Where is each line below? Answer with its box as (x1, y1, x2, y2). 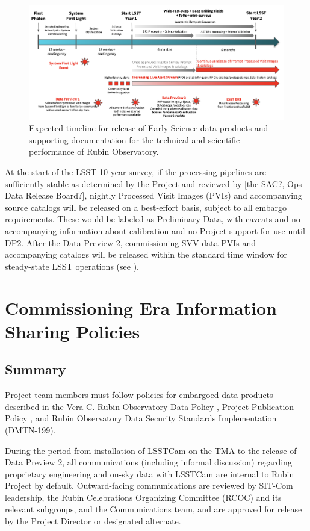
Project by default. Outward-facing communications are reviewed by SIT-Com (5, 479, 293, 492)
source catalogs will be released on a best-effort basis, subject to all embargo (5, 200, 287, 213)
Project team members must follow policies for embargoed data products (5, 388, 273, 401)
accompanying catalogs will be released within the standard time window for (5, 248, 287, 261)
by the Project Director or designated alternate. (5, 515, 181, 527)
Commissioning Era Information (5, 295, 277, 320)
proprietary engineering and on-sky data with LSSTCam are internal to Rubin (5, 467, 294, 480)
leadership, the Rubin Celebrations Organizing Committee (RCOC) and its (5, 491, 282, 503)
